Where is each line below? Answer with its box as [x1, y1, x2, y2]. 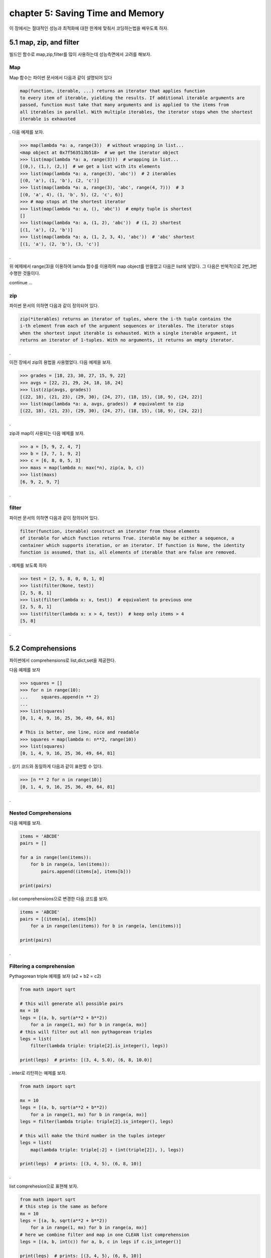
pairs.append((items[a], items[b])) [41, 869, 131, 874]
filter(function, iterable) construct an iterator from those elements [20, 528, 200, 534]
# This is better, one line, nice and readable [20, 730, 139, 735]
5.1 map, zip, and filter [9, 38, 80, 47]
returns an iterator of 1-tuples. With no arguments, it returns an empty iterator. [20, 337, 234, 343]
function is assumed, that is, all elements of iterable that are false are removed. [20, 549, 237, 555]
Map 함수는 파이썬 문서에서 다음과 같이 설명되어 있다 [9, 74, 112, 81]
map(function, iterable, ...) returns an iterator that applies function [20, 88, 205, 94]
